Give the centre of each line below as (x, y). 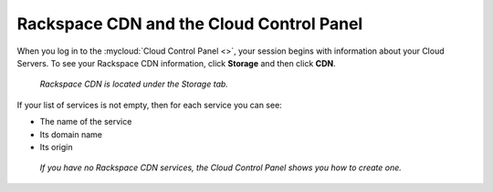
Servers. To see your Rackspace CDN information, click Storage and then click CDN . (177, 63)
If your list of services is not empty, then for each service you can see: (149, 105)
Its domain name (71, 134)
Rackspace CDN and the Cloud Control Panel (190, 24)
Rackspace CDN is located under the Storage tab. (134, 84)
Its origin (56, 147)
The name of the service (86, 122)
